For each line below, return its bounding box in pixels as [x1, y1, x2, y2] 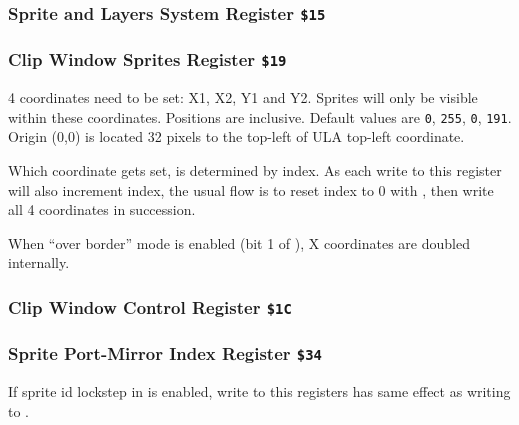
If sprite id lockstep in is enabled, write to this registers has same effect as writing [8, 381, 511, 402]
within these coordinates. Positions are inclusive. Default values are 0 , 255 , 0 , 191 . [8, 106, 512, 127]
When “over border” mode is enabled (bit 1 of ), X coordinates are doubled [8, 232, 470, 253]
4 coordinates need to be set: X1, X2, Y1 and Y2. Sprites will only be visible [8, 87, 478, 108]
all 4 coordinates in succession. [8, 199, 196, 220]
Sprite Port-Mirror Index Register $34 [8, 341, 322, 366]
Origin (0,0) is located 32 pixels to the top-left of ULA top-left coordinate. [8, 126, 465, 147]
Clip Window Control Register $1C [8, 294, 292, 319]
